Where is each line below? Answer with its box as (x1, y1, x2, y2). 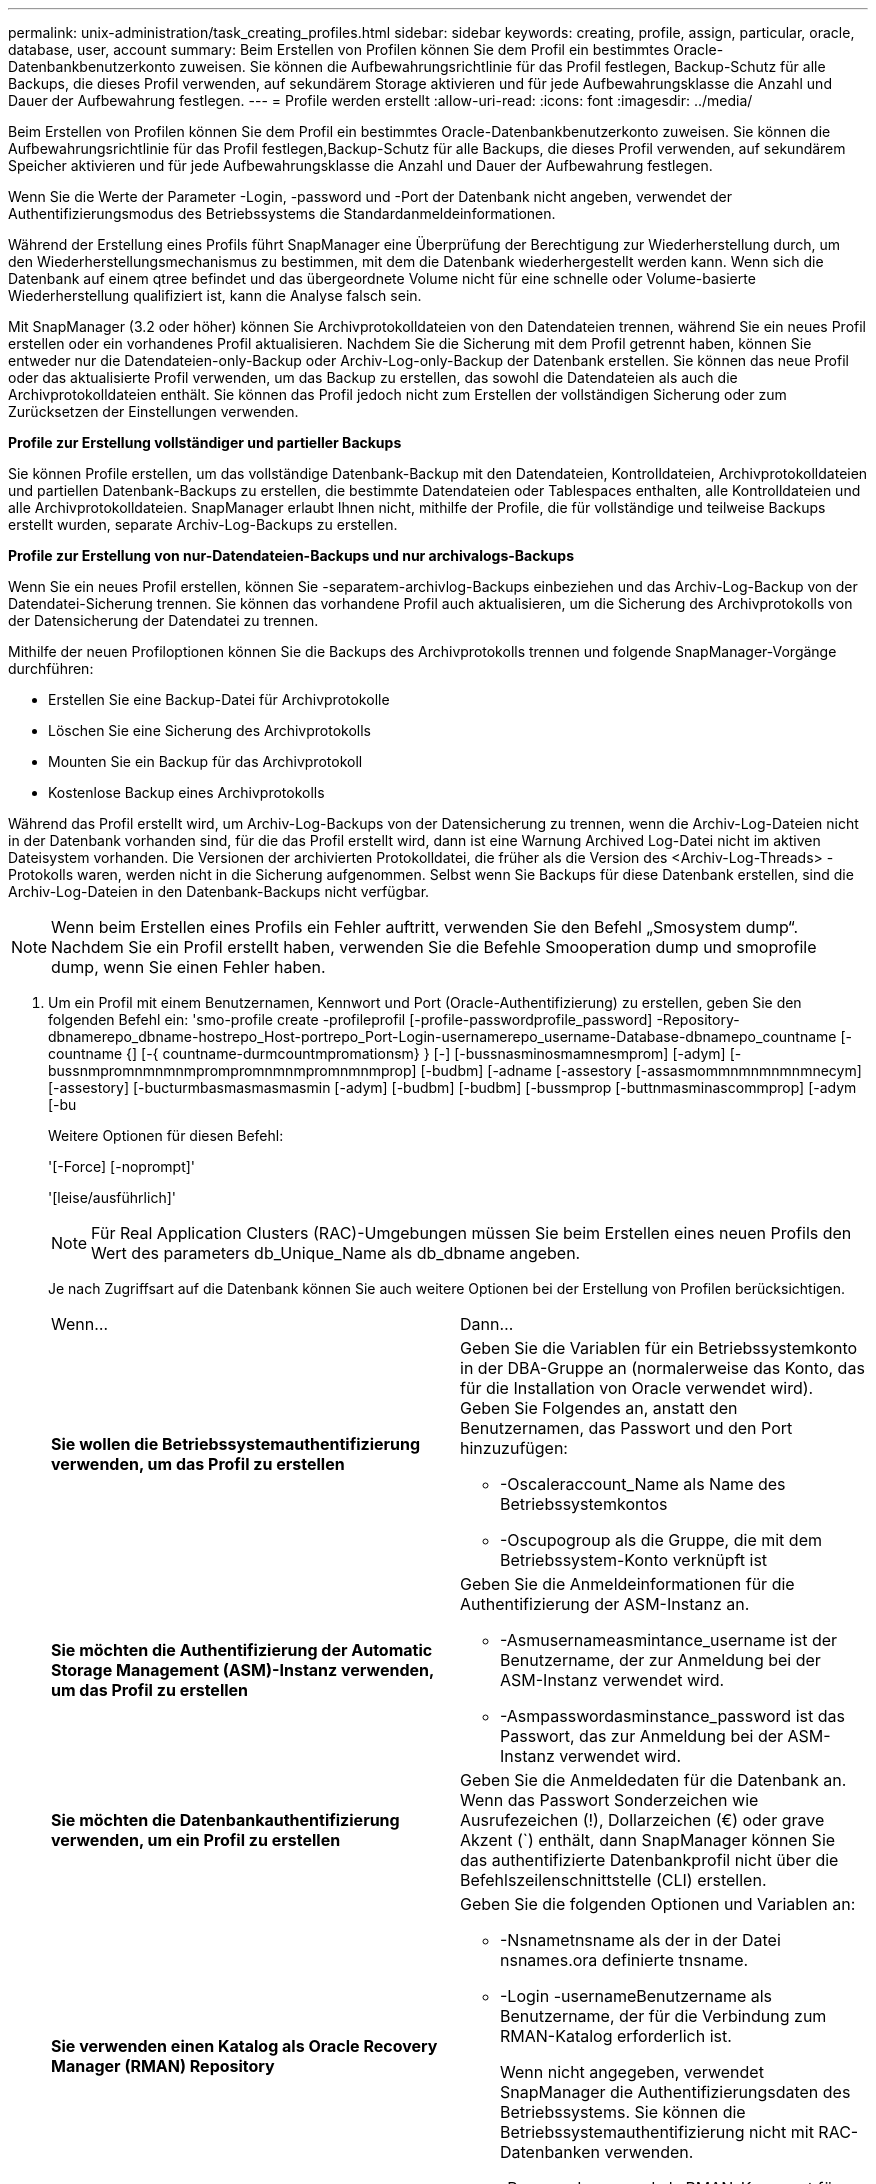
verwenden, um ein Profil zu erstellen (51, 1830, 341, 1850)
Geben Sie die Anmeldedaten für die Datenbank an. (460, 1770, 847, 1790)
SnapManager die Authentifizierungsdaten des (500, 2082, 851, 2102)
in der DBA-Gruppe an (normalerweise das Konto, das (460, 1358, 865, 1378)
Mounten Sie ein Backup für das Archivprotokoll (48, 753, 363, 770)
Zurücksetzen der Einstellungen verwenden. (8, 403, 299, 420)
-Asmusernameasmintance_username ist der (500, 1630, 838, 1650)
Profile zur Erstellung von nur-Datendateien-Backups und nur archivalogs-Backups (8, 547, 574, 564)
